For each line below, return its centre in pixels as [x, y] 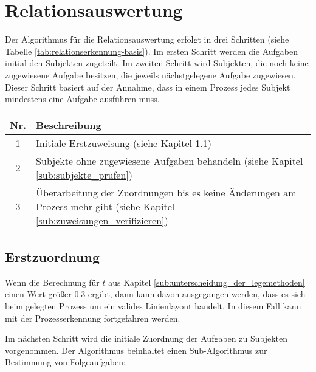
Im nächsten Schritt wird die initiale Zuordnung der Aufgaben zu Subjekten [146, 338]
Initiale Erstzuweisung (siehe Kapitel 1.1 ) [124, 143]
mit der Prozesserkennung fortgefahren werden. [93, 318]
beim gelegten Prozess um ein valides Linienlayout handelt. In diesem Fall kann [153, 306]
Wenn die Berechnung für [52, 282]
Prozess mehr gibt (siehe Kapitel [105, 206]
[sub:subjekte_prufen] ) [84, 174]
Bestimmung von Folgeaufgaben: [65, 362]
